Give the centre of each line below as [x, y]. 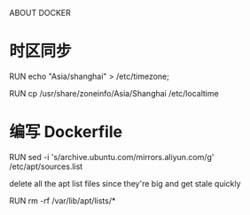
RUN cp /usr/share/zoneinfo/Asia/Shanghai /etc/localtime [114, 93]
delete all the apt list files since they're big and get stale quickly [125, 183]
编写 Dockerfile [66, 132]
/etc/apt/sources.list [46, 166]
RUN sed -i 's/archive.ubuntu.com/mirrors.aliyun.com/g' [112, 157]
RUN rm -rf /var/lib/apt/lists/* [62, 200]
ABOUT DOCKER [40, 13]
